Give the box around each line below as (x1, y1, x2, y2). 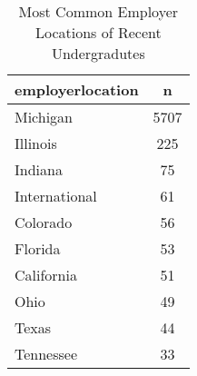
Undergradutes (51, 43, 145, 64)
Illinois (15, 133, 57, 153)
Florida (15, 238, 61, 259)
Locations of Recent (34, 22, 162, 43)
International (15, 185, 97, 206)
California (15, 264, 77, 285)
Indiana (15, 159, 63, 180)
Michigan (15, 106, 74, 127)
